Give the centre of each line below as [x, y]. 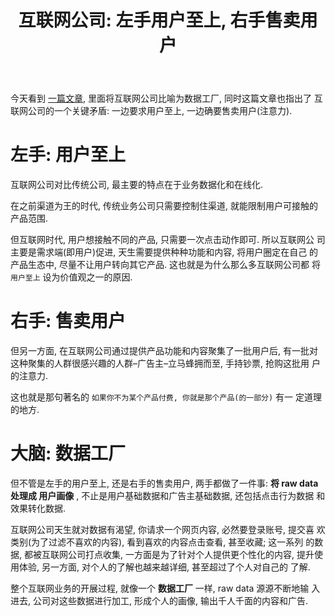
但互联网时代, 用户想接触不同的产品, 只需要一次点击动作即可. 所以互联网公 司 [168, 240]
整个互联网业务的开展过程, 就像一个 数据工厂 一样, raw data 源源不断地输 [160, 588]
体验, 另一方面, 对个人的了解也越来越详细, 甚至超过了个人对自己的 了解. [164, 567]
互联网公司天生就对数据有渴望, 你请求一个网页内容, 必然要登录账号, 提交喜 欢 [168, 529]
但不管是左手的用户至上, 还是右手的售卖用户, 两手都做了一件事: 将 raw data [164, 483]
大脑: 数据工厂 [68, 453]
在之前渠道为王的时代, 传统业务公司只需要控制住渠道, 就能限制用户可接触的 [164, 206]
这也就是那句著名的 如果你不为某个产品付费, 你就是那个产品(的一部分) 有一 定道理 [166, 397]
